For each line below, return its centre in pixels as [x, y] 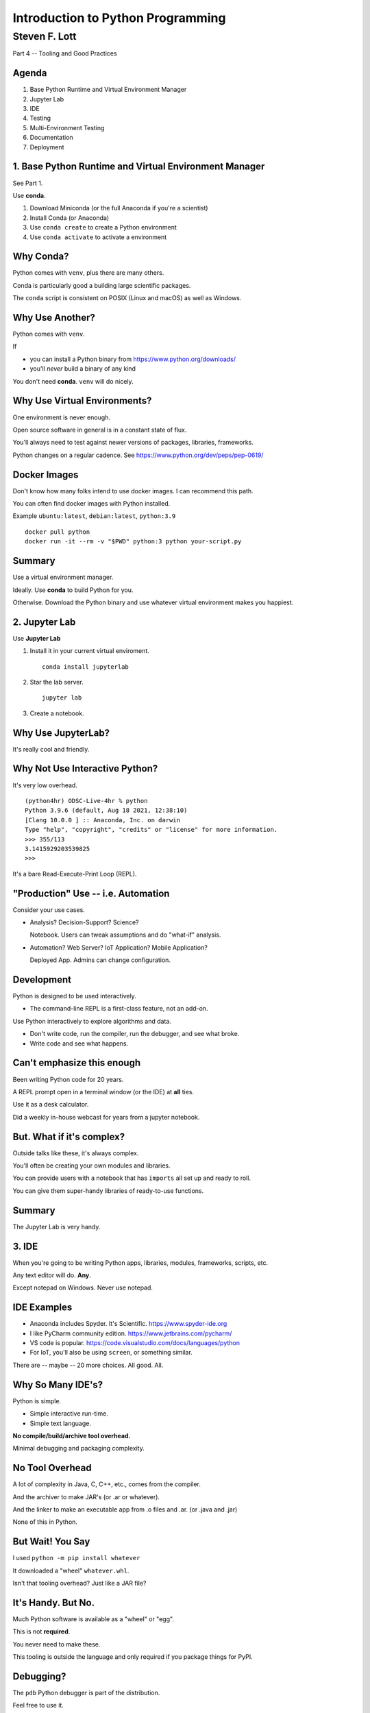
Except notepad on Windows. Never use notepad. [83, 1287]
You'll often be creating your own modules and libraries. [91, 1166]
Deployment [47, 147]
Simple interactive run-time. [69, 1414]
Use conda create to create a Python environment [103, 227]
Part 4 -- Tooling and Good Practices [65, 53]
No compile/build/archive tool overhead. [72, 1435]
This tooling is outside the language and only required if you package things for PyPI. [133, 1657]
